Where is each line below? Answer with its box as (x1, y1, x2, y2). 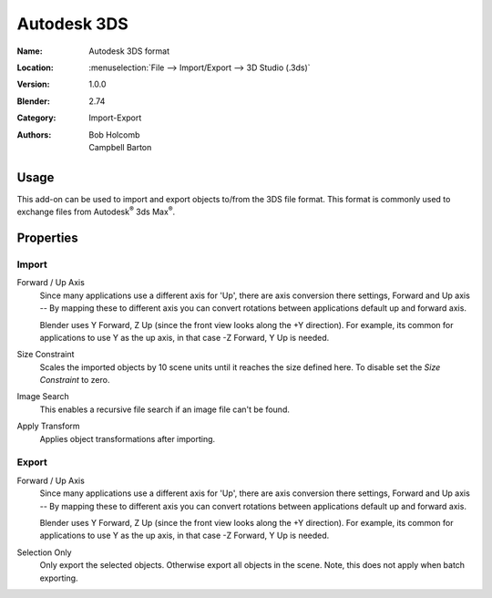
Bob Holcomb (88, 129, 140, 140)
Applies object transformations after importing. (39, 433, 216, 444)
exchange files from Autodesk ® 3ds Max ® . (16, 205, 176, 218)
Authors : (16, 129, 52, 140)
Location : (16, 62, 54, 73)
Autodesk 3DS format (88, 46, 170, 57)
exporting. (39, 572, 78, 583)
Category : (16, 112, 56, 123)
